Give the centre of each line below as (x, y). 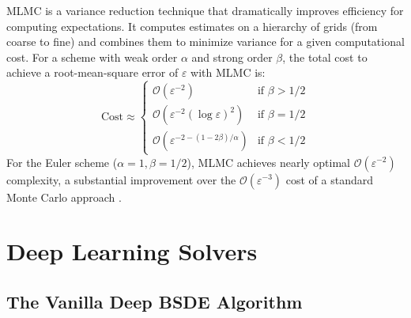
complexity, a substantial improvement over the (121, 179)
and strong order (232, 57)
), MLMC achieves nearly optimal (269, 162)
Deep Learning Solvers (132, 251)
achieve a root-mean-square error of (92, 72)
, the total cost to (325, 57)
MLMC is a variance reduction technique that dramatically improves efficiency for (205, 10)
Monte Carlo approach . (64, 197)
